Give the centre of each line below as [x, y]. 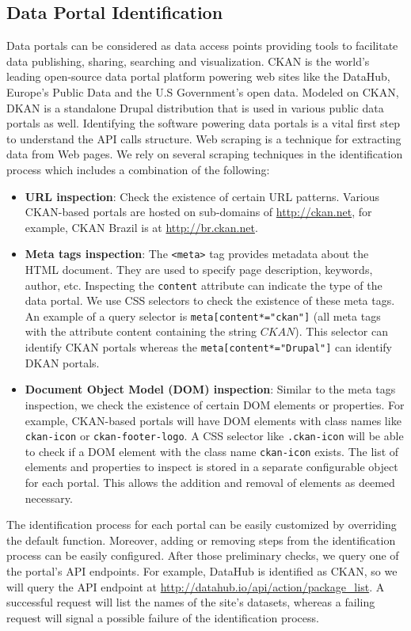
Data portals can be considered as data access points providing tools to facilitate [202, 46]
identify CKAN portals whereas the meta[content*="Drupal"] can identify [208, 347]
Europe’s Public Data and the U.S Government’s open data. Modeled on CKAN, [203, 91]
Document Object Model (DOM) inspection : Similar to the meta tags [210, 389]
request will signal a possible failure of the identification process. [163, 617]
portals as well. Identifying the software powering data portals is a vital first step [203, 123]
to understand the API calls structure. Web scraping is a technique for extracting [204, 138]
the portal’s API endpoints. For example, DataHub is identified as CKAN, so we [202, 570]
